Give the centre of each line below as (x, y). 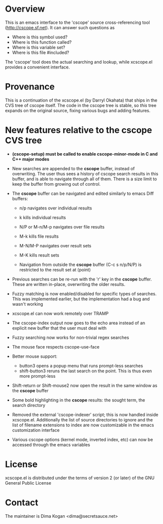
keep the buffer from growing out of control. (56, 184)
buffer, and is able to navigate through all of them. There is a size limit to (84, 179)
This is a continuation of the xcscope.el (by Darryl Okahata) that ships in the (81, 100)
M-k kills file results (39, 236)
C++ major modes (31, 159)
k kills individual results (43, 217)
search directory (28, 405)
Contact (22, 502)
